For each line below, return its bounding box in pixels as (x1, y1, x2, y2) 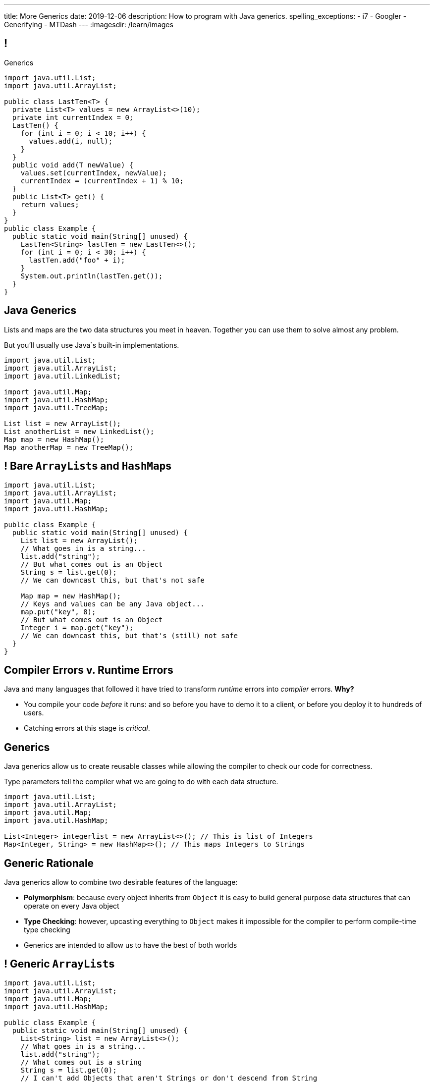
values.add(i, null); (29, 137, 113, 145)
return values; (20, 200, 79, 209)
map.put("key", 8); (20, 607, 96, 616)
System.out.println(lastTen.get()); (20, 271, 163, 280)
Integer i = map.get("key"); (20, 623, 134, 632)
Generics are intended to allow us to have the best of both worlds (24, 941, 237, 950)
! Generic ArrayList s (4, 958, 115, 971)
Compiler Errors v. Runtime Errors (4, 663, 173, 676)
